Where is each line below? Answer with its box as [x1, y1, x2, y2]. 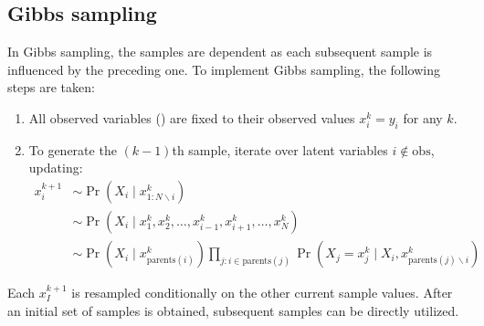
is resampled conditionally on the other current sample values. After [71, 283, 453, 302]
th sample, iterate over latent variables [172, 140, 388, 159]
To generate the [28, 140, 117, 159]
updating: [28, 158, 83, 177]
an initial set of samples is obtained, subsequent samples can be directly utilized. [7, 300, 459, 320]
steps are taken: [7, 78, 95, 97]
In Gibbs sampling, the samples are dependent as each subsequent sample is [7, 42, 433, 61]
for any [403, 108, 443, 127]
